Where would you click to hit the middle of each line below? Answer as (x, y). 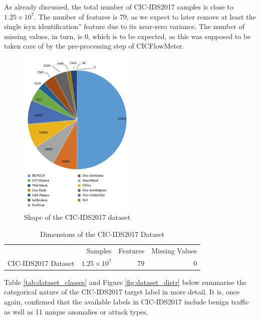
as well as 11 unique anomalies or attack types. (76, 311)
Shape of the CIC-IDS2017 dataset (77, 217)
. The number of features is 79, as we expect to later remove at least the (145, 16)
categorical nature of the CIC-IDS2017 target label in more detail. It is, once (122, 292)
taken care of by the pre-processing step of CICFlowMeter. (94, 46)
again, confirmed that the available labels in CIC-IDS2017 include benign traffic (127, 301)
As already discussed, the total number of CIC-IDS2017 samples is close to (119, 7)
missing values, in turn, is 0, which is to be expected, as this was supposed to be (127, 36)
